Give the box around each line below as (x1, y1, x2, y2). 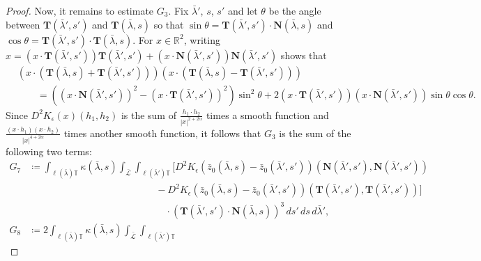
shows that (280, 47, 327, 62)
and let (227, 3, 258, 17)
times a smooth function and (206, 107, 329, 122)
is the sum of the (279, 125, 351, 140)
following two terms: (6, 143, 92, 158)
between (6, 17, 40, 31)
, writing (183, 32, 220, 47)
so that (153, 17, 184, 31)
